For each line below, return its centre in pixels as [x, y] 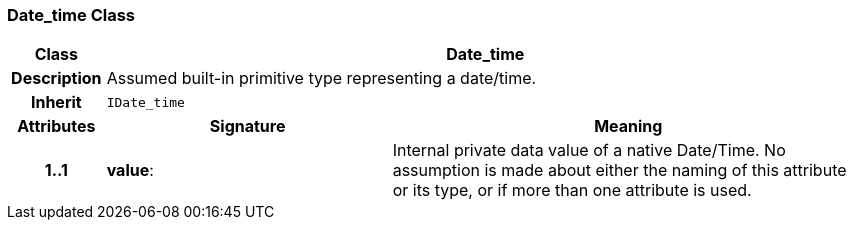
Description [56, 78]
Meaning [628, 126]
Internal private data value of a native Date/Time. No [589, 150]
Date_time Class [71, 15]
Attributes [56, 126]
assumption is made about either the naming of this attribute [619, 170]
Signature [247, 126]
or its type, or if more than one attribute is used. [572, 190]
